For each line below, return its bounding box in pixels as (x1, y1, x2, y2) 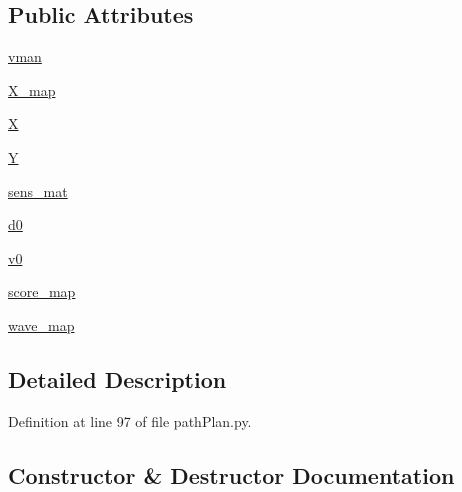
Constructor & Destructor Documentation (8, 459, 455, 490)
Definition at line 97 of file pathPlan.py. (8, 410, 252, 431)
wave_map (8, 314, 75, 335)
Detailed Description (8, 363, 227, 394)
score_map (8, 281, 76, 302)
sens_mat (8, 180, 68, 201)
